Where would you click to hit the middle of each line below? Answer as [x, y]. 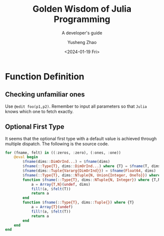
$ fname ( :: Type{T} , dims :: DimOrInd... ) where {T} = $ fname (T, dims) [92, 166]
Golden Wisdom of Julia [82, 9]
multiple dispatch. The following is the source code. [57, 144]
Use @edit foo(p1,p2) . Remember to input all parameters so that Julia [76, 106]
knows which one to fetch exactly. [40, 111]
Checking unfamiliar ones [45, 94]
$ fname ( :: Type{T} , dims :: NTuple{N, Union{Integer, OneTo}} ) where [92, 175]
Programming [82, 19]
